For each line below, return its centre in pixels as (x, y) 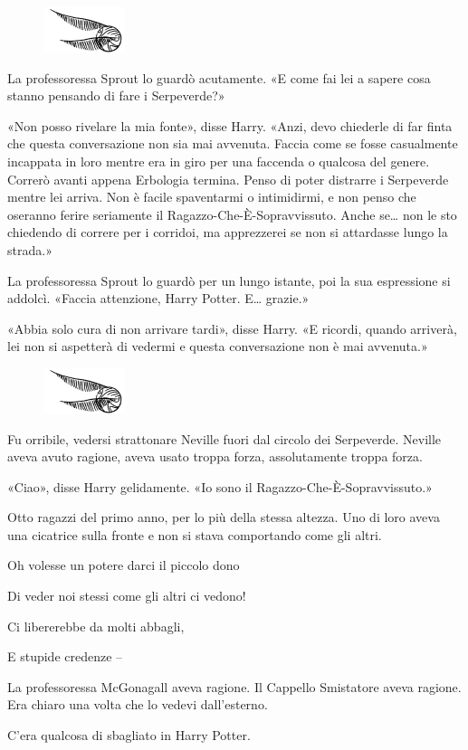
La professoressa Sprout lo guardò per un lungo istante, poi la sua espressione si (229, 280)
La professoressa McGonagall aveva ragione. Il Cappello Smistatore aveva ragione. (234, 686)
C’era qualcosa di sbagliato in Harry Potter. (129, 735)
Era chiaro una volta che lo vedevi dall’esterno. (138, 704)
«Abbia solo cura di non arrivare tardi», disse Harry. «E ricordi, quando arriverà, (232, 328)
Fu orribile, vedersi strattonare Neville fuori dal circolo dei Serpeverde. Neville (224, 438)
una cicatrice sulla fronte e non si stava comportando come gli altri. (195, 534)
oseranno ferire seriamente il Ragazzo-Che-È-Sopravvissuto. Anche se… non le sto (232, 214)
